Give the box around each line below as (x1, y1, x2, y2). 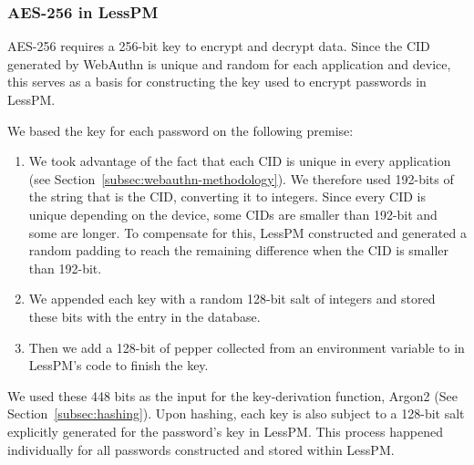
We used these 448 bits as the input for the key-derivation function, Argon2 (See (7, 386, 458, 405)
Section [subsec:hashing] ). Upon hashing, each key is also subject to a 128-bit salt (7, 404, 465, 423)
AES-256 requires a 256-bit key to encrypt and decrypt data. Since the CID (7, 36, 430, 56)
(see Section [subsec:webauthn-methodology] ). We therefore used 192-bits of (28, 169, 454, 188)
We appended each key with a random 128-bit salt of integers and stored (28, 289, 436, 308)
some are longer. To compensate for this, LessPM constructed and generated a (28, 222, 467, 242)
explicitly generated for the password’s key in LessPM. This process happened (7, 421, 443, 440)
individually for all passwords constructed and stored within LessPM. (7, 439, 395, 459)
